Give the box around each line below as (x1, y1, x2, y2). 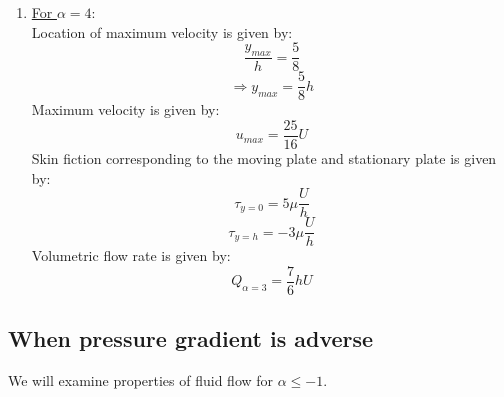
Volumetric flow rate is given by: (31, 245, 231, 266)
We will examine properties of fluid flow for (8, 370, 274, 391)
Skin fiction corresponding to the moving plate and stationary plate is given (31, 147, 497, 168)
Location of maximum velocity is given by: (31, 21, 293, 42)
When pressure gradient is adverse (8, 323, 374, 354)
